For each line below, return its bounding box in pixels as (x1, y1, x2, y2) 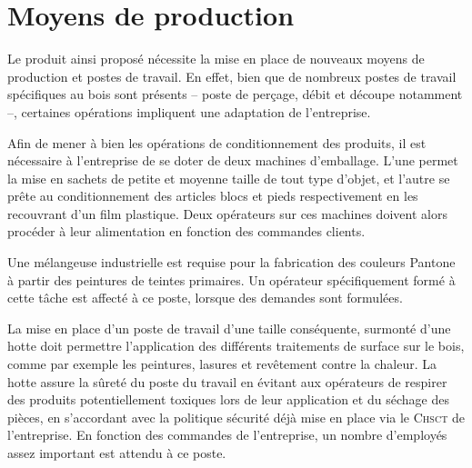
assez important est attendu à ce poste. (7, 443, 226, 462)
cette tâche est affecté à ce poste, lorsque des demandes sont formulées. (7, 288, 403, 307)
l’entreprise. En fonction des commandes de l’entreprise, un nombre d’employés (7, 425, 447, 444)
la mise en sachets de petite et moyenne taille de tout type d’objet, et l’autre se (7, 168, 450, 187)
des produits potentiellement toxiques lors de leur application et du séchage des (7, 390, 449, 409)
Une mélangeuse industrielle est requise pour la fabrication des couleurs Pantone (7, 253, 456, 272)
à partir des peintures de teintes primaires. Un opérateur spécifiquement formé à (7, 270, 456, 289)
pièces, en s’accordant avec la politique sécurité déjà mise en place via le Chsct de (7, 407, 466, 426)
